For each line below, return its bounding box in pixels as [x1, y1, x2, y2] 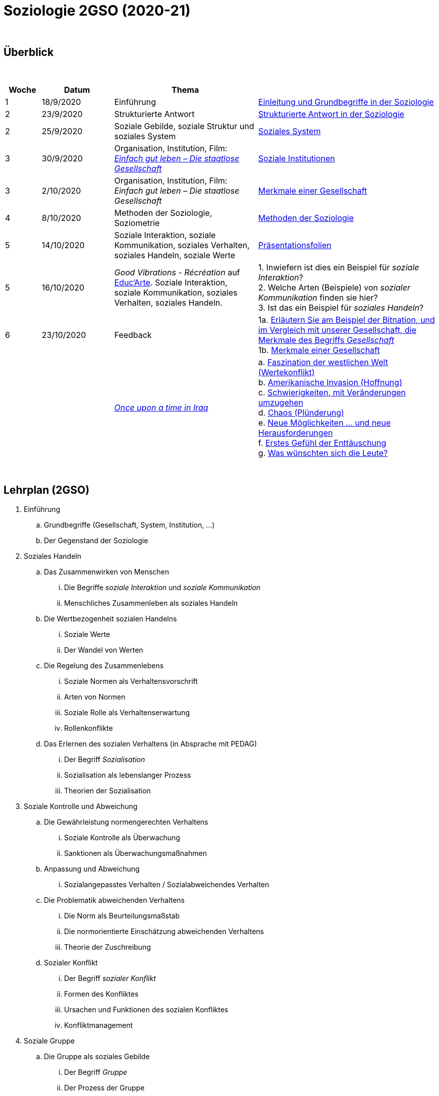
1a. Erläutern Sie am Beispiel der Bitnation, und [258, 314, 435, 325]
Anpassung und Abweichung [44, 864, 140, 874]
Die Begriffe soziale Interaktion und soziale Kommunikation [64, 583, 261, 592]
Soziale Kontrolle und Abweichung [24, 802, 138, 811]
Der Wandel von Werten [64, 646, 143, 655]
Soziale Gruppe [24, 1036, 75, 1046]
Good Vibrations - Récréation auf [114, 267, 240, 277]
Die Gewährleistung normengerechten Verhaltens [44, 818, 208, 827]
